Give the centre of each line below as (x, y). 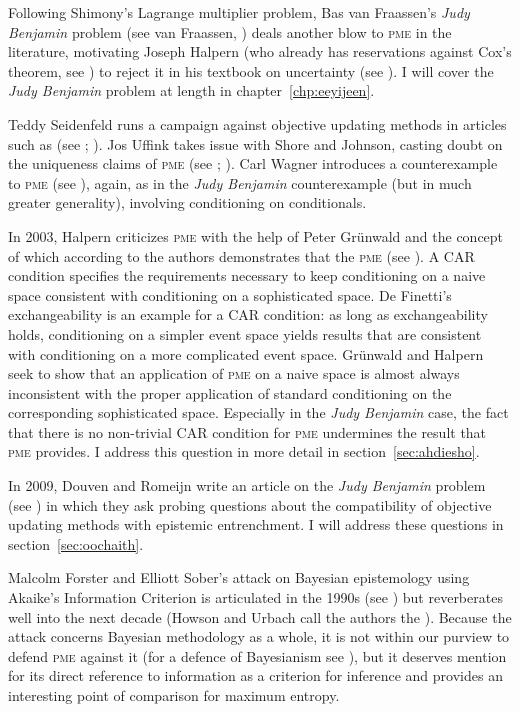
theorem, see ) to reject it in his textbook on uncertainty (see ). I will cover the (251, 70)
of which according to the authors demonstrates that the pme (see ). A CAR (241, 255)
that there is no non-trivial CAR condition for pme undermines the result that (247, 431)
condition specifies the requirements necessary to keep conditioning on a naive (247, 275)
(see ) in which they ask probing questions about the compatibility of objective (250, 504)
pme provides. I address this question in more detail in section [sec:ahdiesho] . (244, 451)
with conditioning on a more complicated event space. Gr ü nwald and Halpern (246, 353)
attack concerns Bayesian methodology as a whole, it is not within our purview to (259, 636)
